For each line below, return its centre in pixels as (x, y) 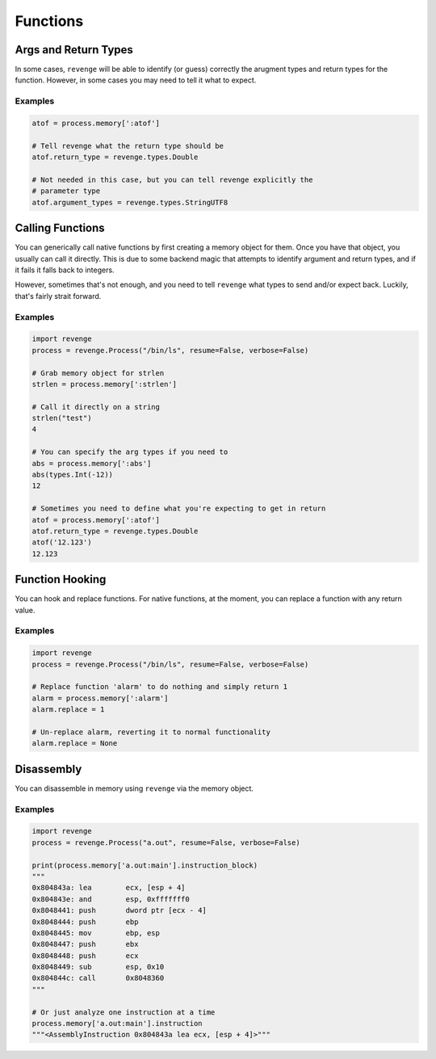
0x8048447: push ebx (85, 944)
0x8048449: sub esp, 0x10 (98, 967)
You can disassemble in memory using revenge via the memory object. (134, 788)
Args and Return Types (74, 50)
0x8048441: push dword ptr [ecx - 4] (119, 910)
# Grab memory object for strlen (98, 373)
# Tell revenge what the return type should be (128, 146)
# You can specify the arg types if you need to (130, 452)
